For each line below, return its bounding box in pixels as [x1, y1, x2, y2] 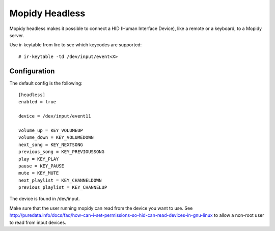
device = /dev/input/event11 [18, 113, 91, 119]
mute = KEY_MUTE [18, 170, 59, 176]
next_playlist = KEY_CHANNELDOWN [18, 177, 102, 183]
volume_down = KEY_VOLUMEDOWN [18, 135, 94, 140]
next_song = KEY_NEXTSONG [18, 141, 84, 148]
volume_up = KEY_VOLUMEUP [18, 127, 84, 133]
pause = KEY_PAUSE [18, 163, 65, 169]
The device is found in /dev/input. [9, 196, 80, 202]
